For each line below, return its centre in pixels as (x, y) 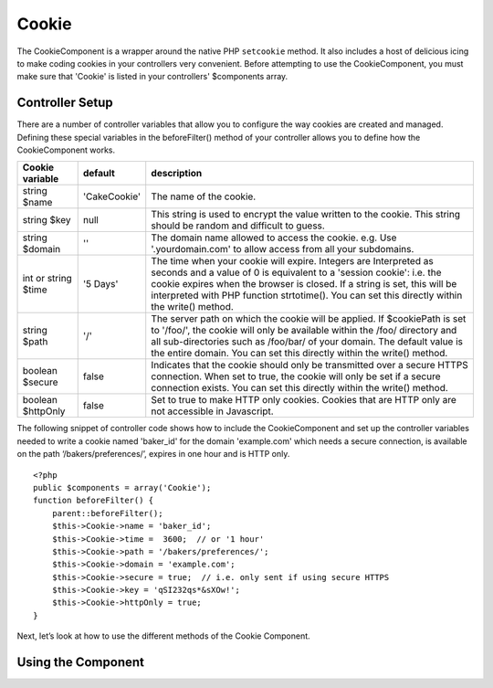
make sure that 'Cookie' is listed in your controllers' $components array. (152, 77)
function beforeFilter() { (94, 501)
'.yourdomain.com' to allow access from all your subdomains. (283, 249)
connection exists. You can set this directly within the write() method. (300, 388)
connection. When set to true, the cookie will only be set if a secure (296, 376)
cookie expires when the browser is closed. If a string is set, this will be (304, 284)
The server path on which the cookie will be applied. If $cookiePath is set (309, 319)
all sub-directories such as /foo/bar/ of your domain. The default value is (307, 342)
